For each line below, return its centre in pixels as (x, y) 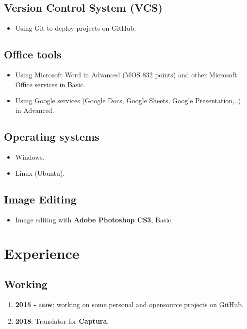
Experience (42, 253)
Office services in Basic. (50, 84)
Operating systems (52, 136)
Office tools (33, 54)
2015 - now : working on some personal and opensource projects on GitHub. (130, 304)
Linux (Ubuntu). (40, 173)
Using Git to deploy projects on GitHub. (76, 28)
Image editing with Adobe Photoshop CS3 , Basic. (94, 219)
